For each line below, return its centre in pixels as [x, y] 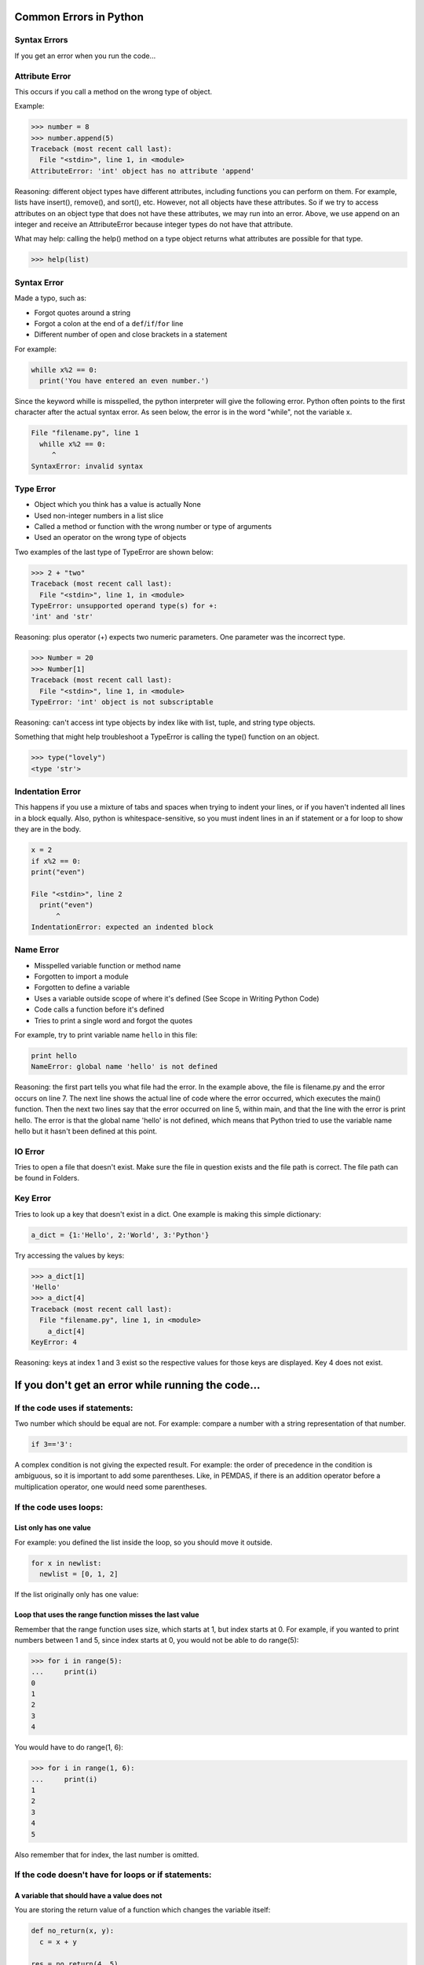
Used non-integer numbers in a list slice [99, 516]
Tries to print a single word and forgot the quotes [113, 1020]
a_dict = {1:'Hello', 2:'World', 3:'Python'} [120, 1235]
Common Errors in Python [79, 17]
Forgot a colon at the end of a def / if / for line [109, 323]
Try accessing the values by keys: [69, 1255]
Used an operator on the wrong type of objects [110, 538]
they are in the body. [48, 829]
